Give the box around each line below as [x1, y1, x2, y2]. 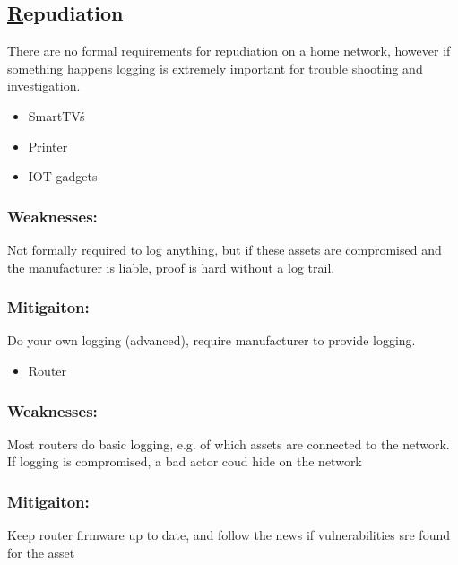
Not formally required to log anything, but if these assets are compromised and [7, 239, 442, 258]
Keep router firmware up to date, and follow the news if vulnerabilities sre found [7, 526, 450, 544]
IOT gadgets [28, 167, 98, 186]
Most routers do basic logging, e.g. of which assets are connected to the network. [7, 434, 450, 453]
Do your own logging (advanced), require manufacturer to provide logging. [7, 331, 416, 350]
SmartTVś [28, 106, 85, 125]
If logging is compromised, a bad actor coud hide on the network [7, 452, 362, 471]
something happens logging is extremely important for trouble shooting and [7, 58, 423, 77]
